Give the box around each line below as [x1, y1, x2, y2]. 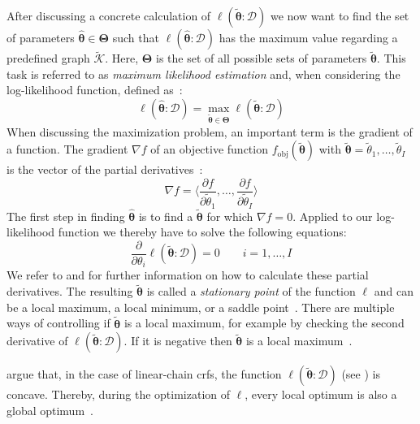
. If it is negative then [123, 332, 232, 349]
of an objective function [150, 141, 268, 158]
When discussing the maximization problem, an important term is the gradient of [6, 123, 413, 140]
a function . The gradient [6, 141, 128, 158]
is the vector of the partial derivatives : [6, 161, 203, 178]
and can [374, 283, 414, 300]
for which [206, 207, 253, 224]
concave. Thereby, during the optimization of [6, 386, 231, 403]
